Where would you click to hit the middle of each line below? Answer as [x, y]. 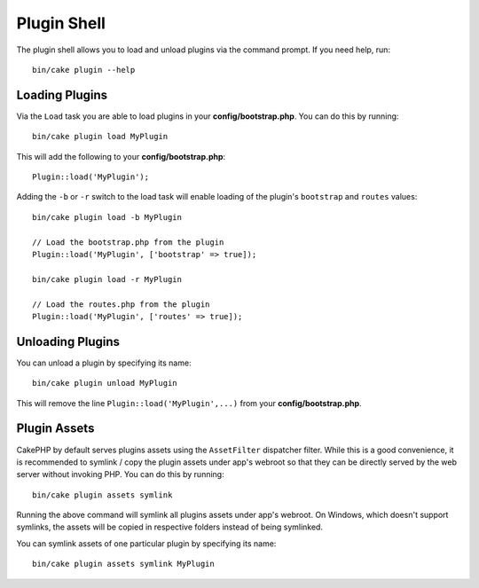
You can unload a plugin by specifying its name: [104, 363]
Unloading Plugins [68, 341]
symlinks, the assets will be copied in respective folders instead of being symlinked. [170, 527]
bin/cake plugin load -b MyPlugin [107, 217]
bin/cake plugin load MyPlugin [100, 137]
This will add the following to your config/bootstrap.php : [121, 156]
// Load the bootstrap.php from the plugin [128, 242]
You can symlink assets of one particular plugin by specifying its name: [146, 543]
